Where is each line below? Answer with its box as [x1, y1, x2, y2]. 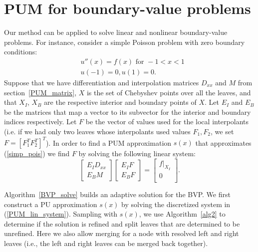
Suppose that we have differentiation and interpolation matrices [4, 77, 199, 87]
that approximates [195, 137, 252, 148]
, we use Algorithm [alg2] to [139, 209, 226, 219]
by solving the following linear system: [78, 148, 196, 159]
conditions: [4, 46, 37, 57]
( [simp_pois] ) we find [4, 148, 70, 159]
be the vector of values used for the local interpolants [85, 116, 249, 127]
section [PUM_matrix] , [4, 87, 77, 97]
